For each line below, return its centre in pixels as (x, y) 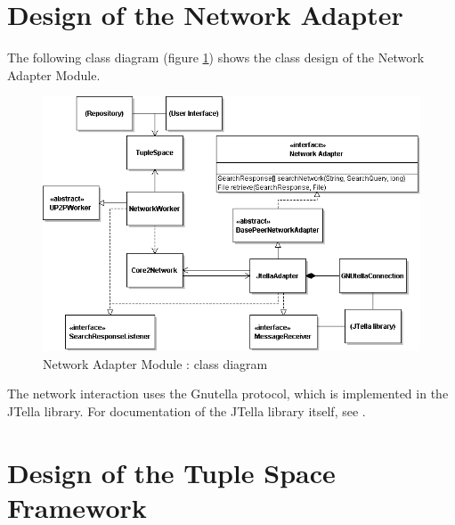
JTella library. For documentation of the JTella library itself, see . (187, 410)
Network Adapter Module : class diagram (155, 363)
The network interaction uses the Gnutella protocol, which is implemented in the (228, 394)
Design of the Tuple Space (171, 472)
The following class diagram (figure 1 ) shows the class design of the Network (216, 57)
